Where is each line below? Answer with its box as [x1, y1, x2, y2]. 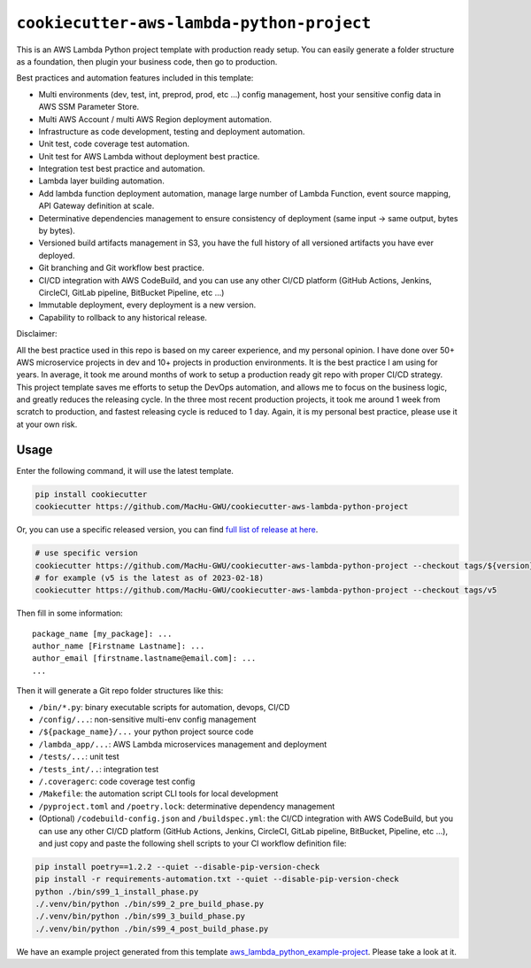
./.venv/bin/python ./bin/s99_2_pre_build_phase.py [35, 899, 265, 910]
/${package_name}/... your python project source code [38, 726, 254, 737]
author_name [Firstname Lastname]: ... [32, 641, 205, 651]
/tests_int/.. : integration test [38, 763, 159, 774]
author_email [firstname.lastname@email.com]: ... [32, 654, 257, 663]
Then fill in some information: [16, 608, 123, 619]
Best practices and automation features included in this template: [16, 73, 254, 83]
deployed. [38, 250, 75, 260]
